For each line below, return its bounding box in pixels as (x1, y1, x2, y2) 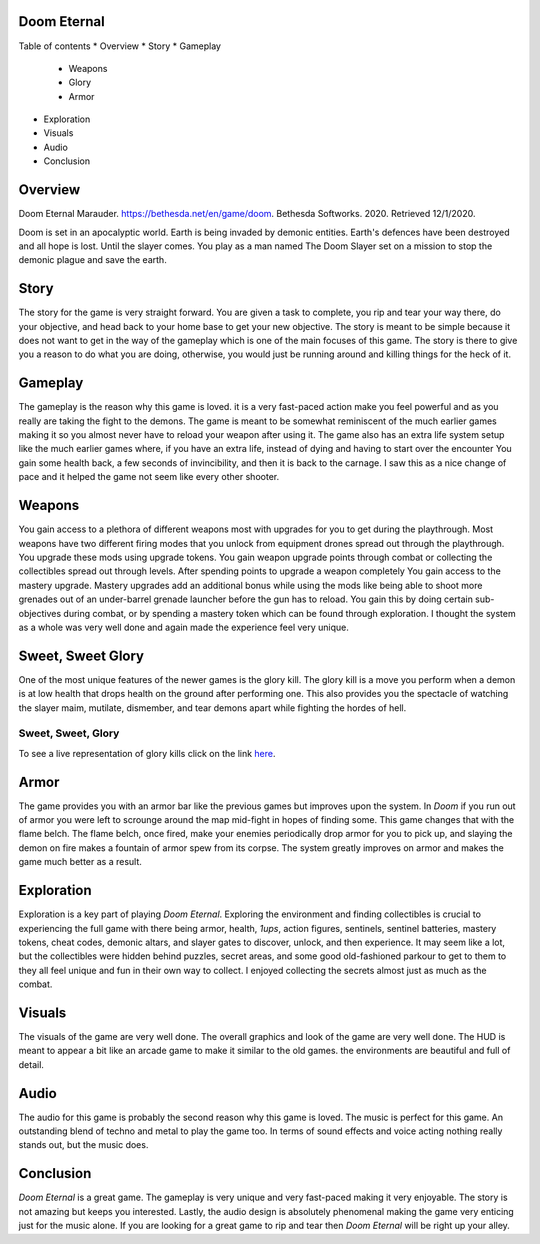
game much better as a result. (18, 856, 142, 868)
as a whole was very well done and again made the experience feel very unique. (18, 621, 350, 633)
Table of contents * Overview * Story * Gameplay (18, 40, 222, 52)
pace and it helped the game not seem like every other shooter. (18, 471, 280, 483)
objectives (18, 607, 62, 619)
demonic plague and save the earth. (18, 254, 167, 266)
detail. (18, 1058, 45, 1070)
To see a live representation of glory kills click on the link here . (18, 747, 276, 759)
